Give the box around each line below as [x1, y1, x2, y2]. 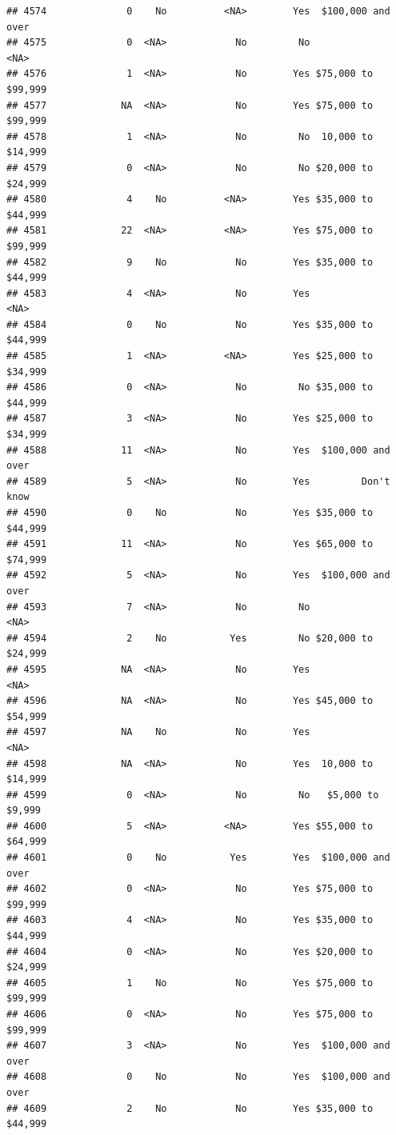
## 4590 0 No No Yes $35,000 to [6, 507, 374, 518]
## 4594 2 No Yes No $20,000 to [6, 632, 374, 644]
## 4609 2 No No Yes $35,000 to [6, 1102, 374, 1114]
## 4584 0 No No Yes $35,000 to [6, 318, 374, 330]
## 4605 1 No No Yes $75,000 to [6, 977, 374, 989]
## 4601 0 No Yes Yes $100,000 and [6, 852, 390, 864]
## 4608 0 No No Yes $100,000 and [6, 1071, 390, 1083]
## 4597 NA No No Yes [6, 726, 310, 738]
